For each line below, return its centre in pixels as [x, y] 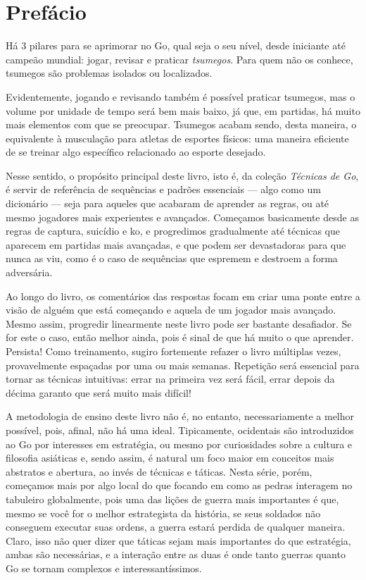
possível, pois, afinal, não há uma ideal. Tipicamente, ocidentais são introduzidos [180, 430]
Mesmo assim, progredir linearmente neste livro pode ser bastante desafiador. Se [179, 323]
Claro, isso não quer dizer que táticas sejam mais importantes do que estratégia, [178, 540]
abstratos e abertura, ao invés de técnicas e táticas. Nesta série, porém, [159, 471]
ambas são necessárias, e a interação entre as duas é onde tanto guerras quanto [176, 554]
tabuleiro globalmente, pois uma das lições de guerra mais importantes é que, [172, 499]
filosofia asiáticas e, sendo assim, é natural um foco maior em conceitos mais [170, 458]
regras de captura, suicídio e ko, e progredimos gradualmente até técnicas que [173, 231]
